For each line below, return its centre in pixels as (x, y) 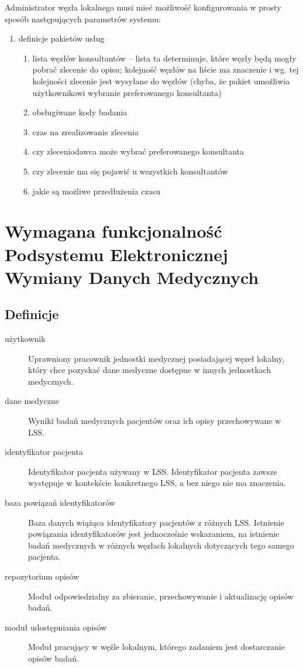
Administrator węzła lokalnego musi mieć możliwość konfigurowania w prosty (143, 7)
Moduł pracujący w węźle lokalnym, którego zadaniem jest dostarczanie (156, 647)
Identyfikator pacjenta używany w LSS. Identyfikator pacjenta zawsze (153, 471)
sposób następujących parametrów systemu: (83, 18)
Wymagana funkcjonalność (113, 231)
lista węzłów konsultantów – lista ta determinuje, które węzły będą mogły (164, 58)
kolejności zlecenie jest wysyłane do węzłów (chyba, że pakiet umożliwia (161, 80)
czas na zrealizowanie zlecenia (85, 131)
